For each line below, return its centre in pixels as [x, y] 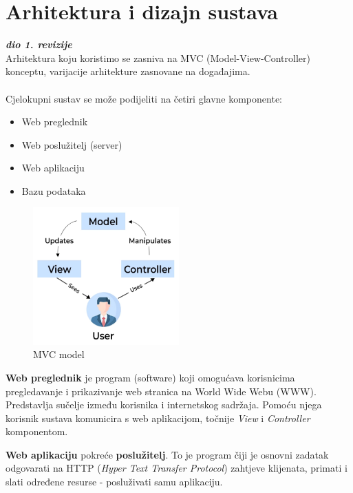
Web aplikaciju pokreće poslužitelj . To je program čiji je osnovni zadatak [167, 454]
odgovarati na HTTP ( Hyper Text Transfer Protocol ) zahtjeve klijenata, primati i [176, 468]
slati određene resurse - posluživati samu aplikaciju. [114, 482]
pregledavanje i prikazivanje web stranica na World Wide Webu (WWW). [161, 391]
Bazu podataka [54, 190]
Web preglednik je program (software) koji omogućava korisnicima [150, 377]
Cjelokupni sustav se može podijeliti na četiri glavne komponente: [144, 98]
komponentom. [37, 431]
